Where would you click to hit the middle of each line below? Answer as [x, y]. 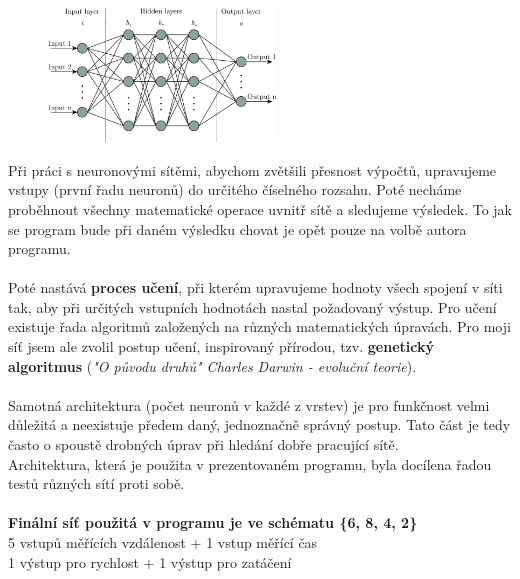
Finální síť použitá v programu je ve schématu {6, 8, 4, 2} [213, 522]
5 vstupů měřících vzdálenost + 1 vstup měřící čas [163, 542]
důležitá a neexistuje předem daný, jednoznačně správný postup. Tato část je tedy [259, 424]
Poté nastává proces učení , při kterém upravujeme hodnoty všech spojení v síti [255, 287]
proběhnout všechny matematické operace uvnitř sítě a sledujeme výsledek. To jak [260, 208]
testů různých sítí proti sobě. [96, 483]
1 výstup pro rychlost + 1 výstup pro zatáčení [150, 561]
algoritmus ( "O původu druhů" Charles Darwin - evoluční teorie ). [212, 365]
